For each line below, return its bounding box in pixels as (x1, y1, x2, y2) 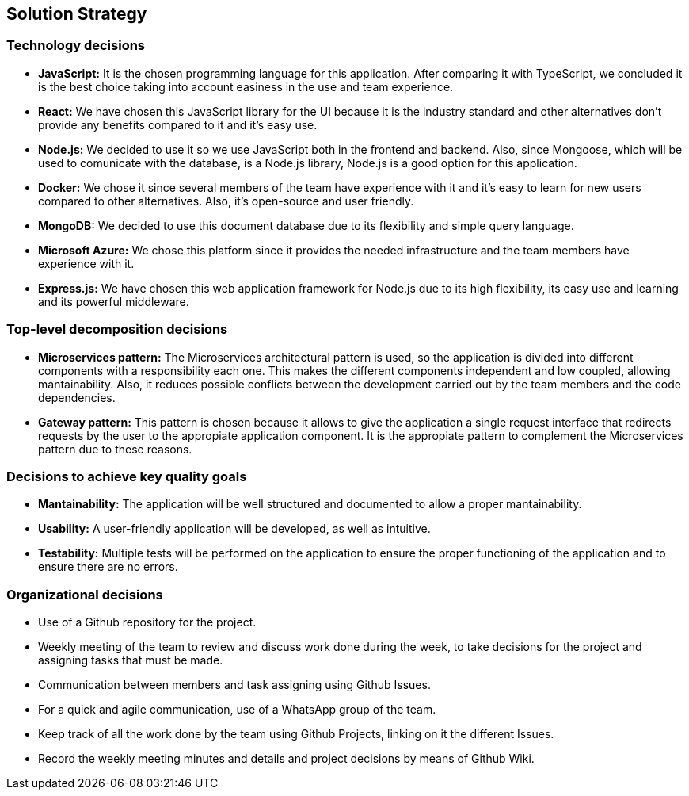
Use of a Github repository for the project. (38, 615, 257, 630)
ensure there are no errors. (38, 560, 178, 574)
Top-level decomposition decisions (6, 321, 228, 338)
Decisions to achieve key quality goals (6, 468, 247, 484)
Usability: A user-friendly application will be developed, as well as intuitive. (38, 522, 431, 536)
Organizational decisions (6, 586, 163, 603)
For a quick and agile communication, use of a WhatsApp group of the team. (38, 702, 436, 717)
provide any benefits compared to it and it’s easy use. (38, 117, 318, 132)
